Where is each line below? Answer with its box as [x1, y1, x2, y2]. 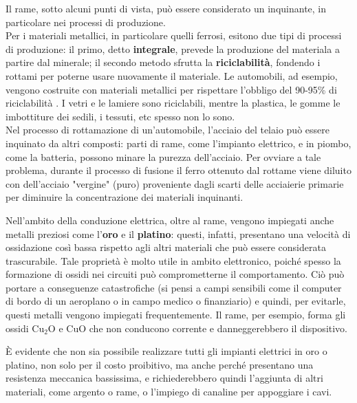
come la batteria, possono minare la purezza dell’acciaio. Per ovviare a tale [6, 149, 321, 164]
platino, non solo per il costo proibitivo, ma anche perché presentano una [6, 357, 314, 371]
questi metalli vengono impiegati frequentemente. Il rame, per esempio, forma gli [6, 307, 346, 322]
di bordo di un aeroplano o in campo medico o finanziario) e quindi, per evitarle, [6, 294, 346, 308]
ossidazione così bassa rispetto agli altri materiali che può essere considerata [6, 240, 326, 254]
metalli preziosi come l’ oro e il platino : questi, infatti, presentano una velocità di [6, 226, 351, 241]
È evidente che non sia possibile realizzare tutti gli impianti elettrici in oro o [6, 344, 327, 358]
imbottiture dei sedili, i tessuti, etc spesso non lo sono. [6, 109, 235, 123]
